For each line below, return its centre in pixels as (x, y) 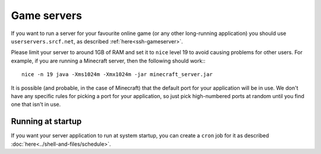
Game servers (47, 15)
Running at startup (46, 122)
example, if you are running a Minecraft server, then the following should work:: (108, 61)
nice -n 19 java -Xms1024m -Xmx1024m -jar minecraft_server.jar (117, 75)
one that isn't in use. (36, 105)
